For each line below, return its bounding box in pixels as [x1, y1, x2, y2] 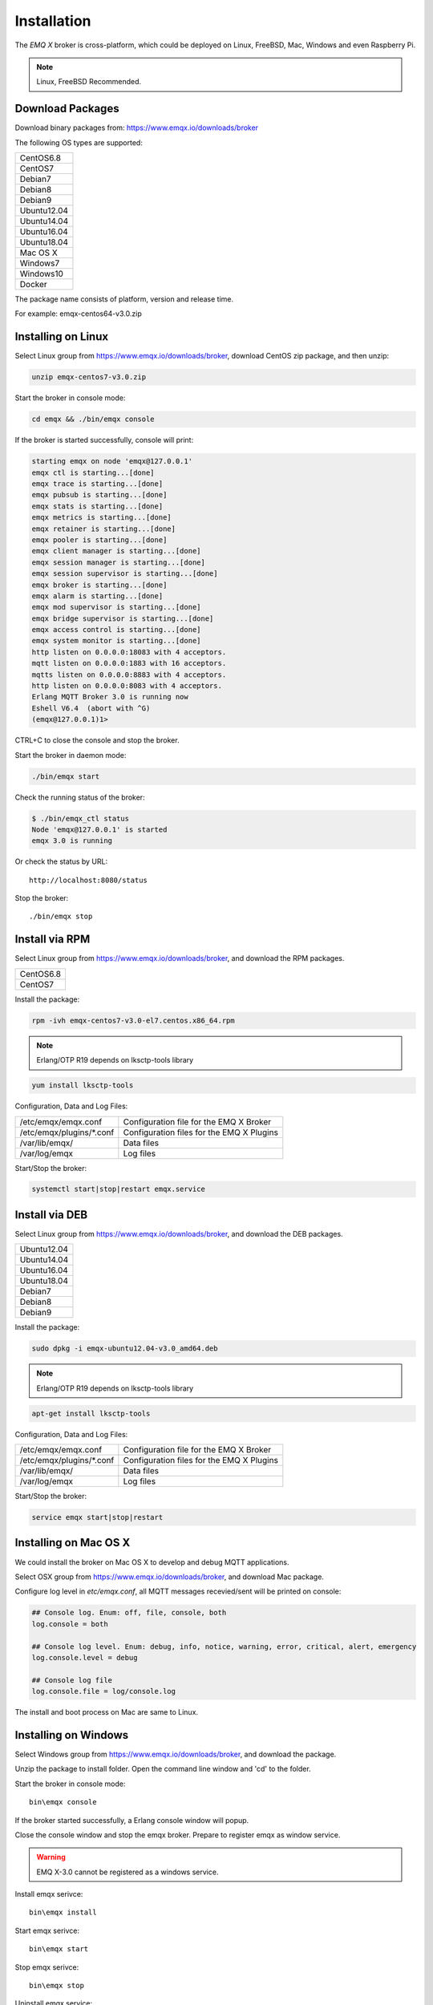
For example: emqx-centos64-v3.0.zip [14, 309, 142, 318]
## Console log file [31, 1675, 112, 1684]
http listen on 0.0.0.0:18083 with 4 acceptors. [31, 647, 227, 657]
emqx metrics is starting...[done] [31, 513, 172, 522]
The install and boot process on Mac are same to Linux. [14, 1707, 199, 1717]
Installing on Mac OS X [14, 1536, 131, 1549]
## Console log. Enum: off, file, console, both [31, 1608, 227, 1618]
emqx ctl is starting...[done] [31, 468, 156, 477]
